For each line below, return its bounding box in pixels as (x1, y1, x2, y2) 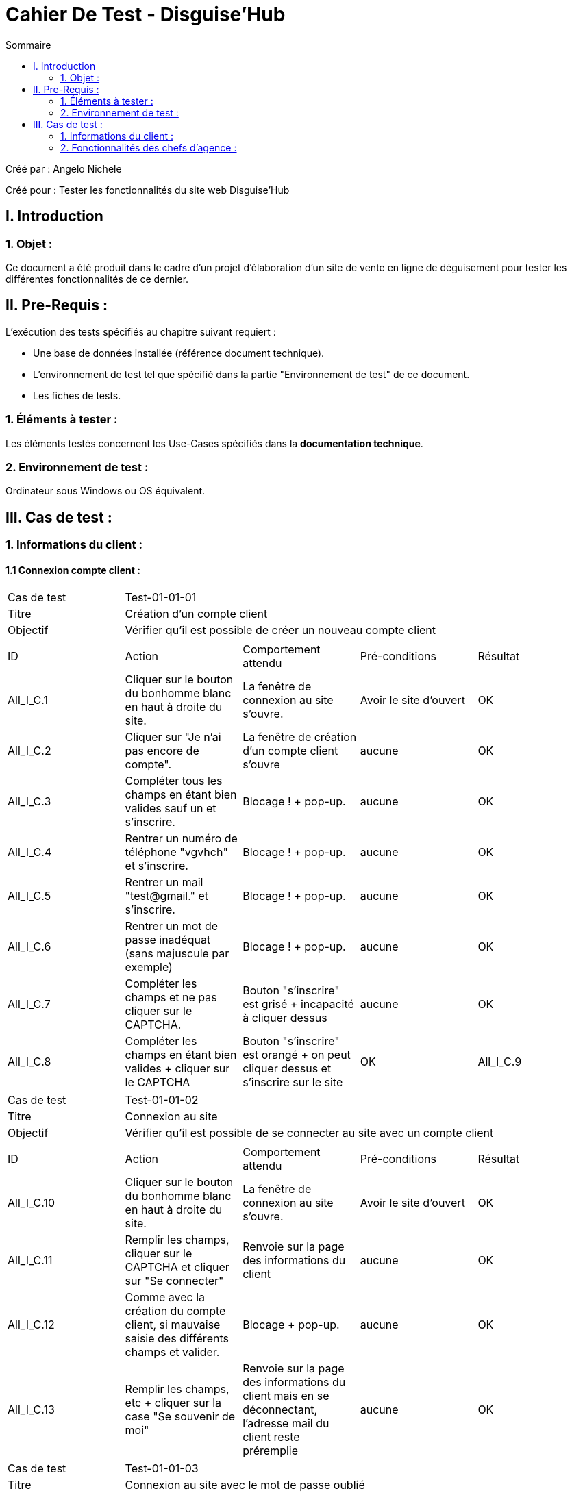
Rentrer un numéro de (125, 831, 238, 846)
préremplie (243, 1444, 299, 1458)
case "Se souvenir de (125, 1409, 236, 1424)
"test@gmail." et (125, 889, 208, 903)
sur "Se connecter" (125, 1274, 224, 1288)
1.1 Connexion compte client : (5, 564, 140, 576)
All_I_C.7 (8, 997, 51, 1012)
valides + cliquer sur (125, 1062, 230, 1076)
